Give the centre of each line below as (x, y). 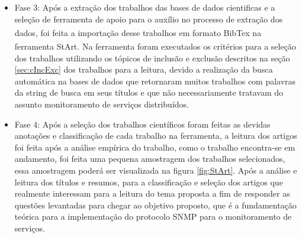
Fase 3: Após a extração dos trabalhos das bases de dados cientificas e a (145, 7)
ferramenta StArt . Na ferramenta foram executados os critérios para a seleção (155, 46)
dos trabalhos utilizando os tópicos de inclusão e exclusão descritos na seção (152, 58)
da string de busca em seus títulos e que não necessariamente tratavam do (149, 92)
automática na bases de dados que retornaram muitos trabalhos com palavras (155, 81)
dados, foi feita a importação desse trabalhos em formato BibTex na (138, 32)
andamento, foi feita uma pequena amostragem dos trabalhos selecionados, (150, 159)
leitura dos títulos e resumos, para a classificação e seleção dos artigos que (149, 182)
